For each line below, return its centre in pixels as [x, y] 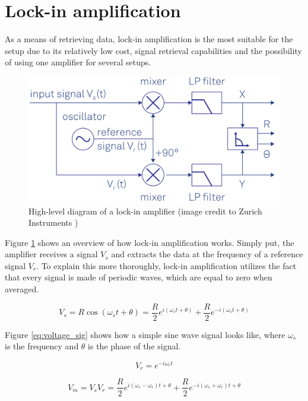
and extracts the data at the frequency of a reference [207, 254]
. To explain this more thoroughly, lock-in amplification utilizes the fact [166, 265]
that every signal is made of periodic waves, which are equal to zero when [139, 277]
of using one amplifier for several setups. [78, 62]
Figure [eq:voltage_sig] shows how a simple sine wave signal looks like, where [145, 334]
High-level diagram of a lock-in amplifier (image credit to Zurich [145, 211]
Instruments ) [53, 222]
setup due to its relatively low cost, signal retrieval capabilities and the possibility [153, 50]
